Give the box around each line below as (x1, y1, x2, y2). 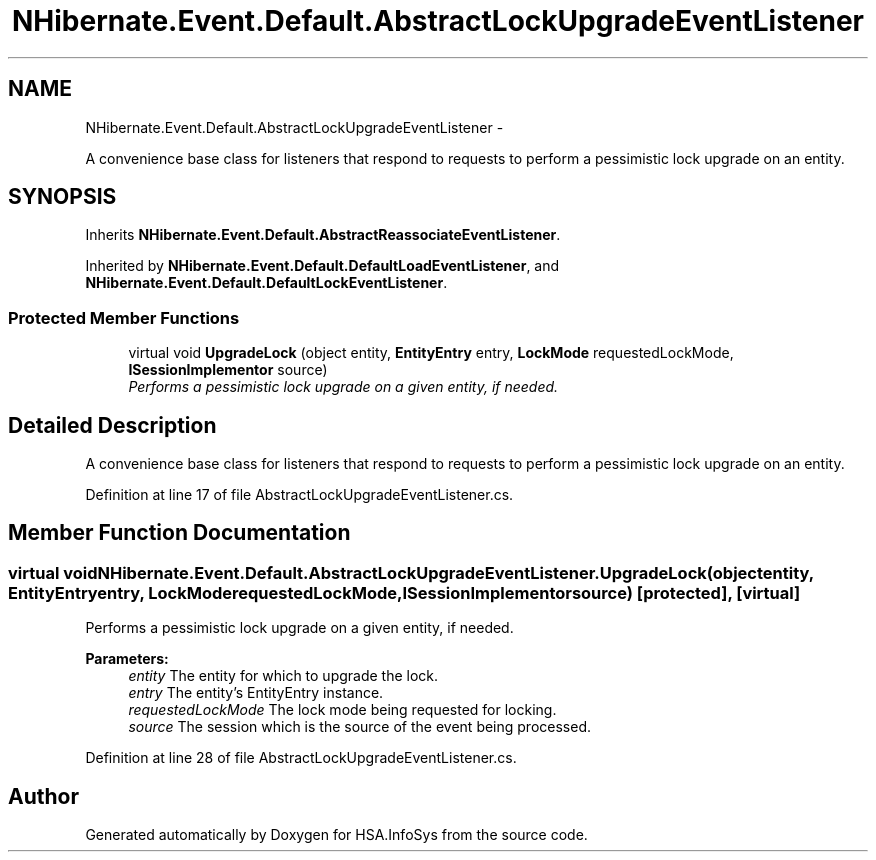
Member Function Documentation (8, 520, 351, 546)
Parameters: (85, 650, 169, 668)
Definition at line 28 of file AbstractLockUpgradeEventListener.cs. (85, 749, 517, 767)
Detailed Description (8, 412, 217, 438)
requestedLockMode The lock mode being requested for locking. (128, 701, 557, 719)
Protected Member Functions (8, 307, 240, 328)
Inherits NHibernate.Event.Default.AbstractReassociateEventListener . (85, 226, 561, 244)
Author (8, 783, 79, 809)
